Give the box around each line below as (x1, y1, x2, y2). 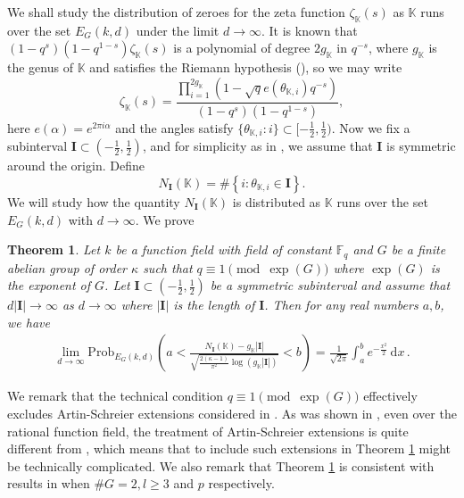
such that (143, 258, 193, 277)
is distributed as (232, 192, 321, 211)
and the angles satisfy (115, 118, 234, 137)
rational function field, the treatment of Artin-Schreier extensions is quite (7, 421, 409, 440)
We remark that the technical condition (7, 386, 223, 405)
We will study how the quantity (7, 192, 180, 211)
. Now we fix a (331, 118, 410, 137)
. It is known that (261, 21, 358, 39)
